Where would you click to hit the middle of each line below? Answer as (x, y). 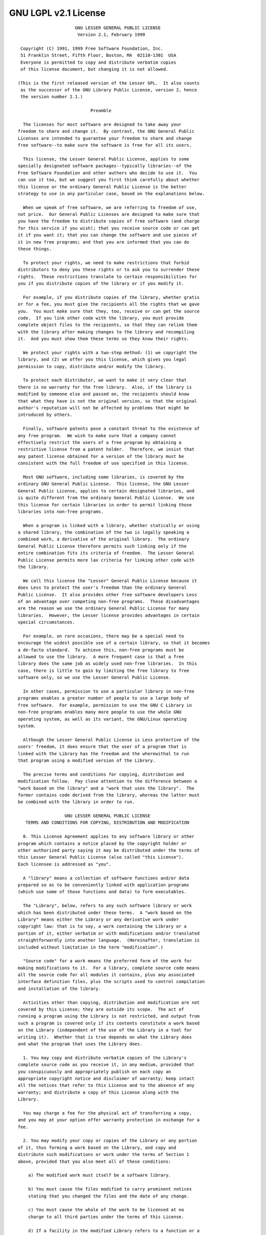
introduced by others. (45, 415)
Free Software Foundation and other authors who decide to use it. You (107, 173)
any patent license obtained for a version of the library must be (101, 456)
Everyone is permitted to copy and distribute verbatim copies (99, 62)
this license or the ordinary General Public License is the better (102, 187)
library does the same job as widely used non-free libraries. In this (107, 664)
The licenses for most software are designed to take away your (102, 124)
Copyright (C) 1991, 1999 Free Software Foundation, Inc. (92, 48)
